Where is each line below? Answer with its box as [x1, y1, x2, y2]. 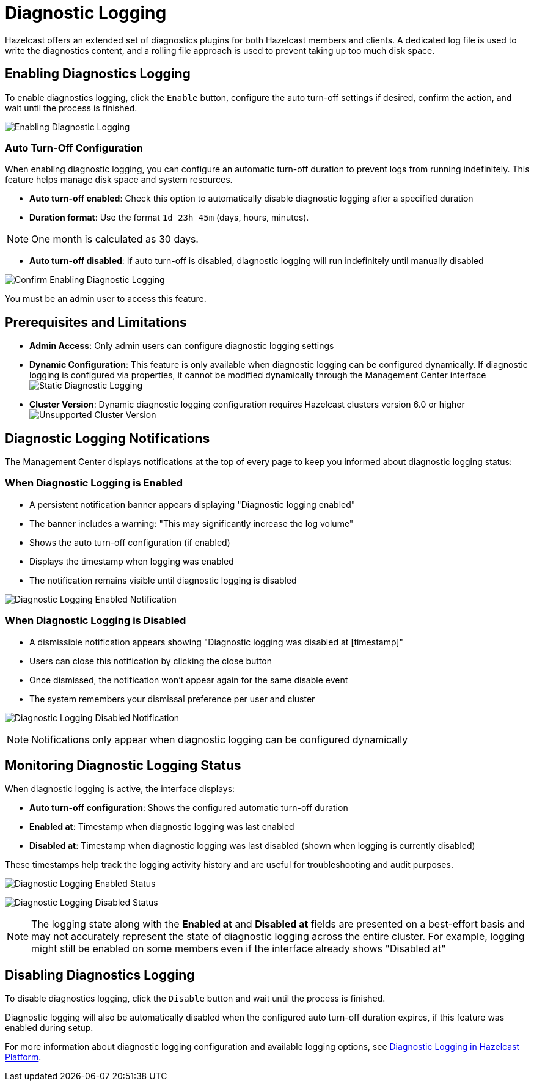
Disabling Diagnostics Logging [5, 967, 195, 983]
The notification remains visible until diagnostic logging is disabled [29, 574, 297, 585]
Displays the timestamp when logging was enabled [29, 556, 234, 567]
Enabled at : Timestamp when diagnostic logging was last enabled [29, 821, 294, 832]
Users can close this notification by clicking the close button [29, 655, 272, 666]
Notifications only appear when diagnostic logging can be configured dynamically [31, 733, 408, 746]
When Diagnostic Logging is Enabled [5, 477, 183, 490]
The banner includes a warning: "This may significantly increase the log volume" [29, 518, 354, 529]
